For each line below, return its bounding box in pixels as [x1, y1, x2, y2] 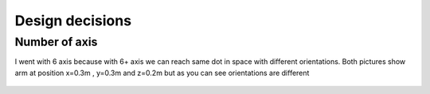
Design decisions [14, 12, 131, 29]
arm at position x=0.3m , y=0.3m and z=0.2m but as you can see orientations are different [14, 68, 310, 77]
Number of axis [14, 35, 98, 49]
